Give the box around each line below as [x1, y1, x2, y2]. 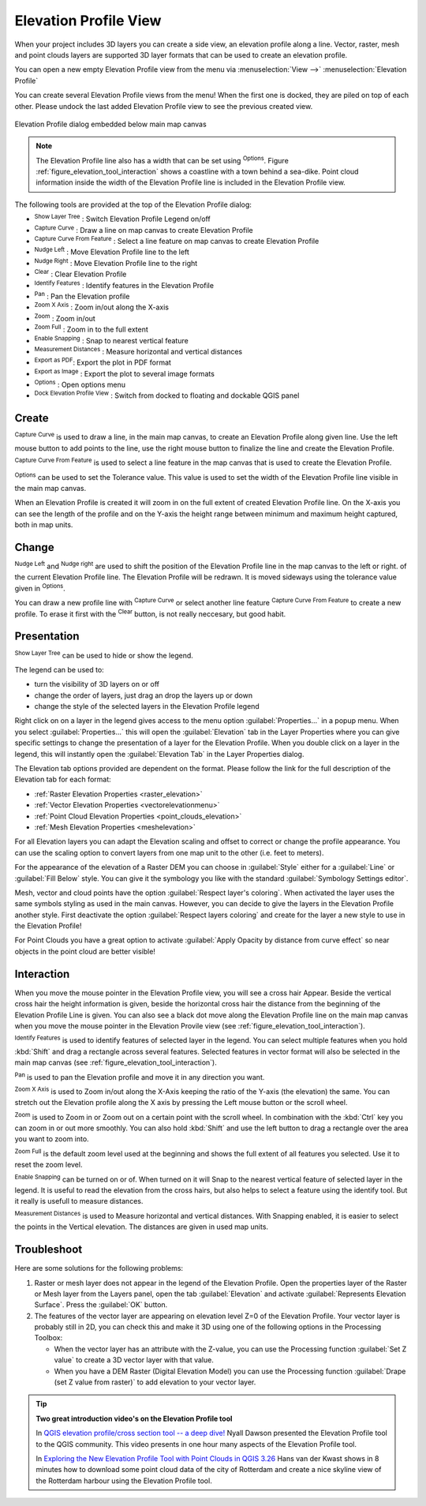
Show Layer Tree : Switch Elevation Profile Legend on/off [34, 213, 211, 224]
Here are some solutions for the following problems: [14, 1264, 184, 1273]
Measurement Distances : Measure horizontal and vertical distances [34, 346, 243, 356]
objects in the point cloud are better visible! [14, 946, 155, 956]
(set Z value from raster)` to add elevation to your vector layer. [54, 1377, 256, 1387]
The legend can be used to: [14, 665, 104, 674]
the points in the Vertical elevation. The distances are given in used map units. [14, 1222, 268, 1231]
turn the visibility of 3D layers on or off [34, 680, 159, 689]
